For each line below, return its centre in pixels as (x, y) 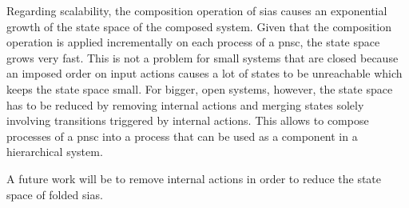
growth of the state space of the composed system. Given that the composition (199, 26)
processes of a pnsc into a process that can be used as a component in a (182, 136)
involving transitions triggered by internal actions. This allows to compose (188, 120)
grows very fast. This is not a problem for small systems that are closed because (203, 57)
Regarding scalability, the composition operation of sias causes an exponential (197, 10)
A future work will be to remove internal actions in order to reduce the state (194, 178)
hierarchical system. (55, 152)
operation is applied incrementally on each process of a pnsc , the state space (193, 42)
